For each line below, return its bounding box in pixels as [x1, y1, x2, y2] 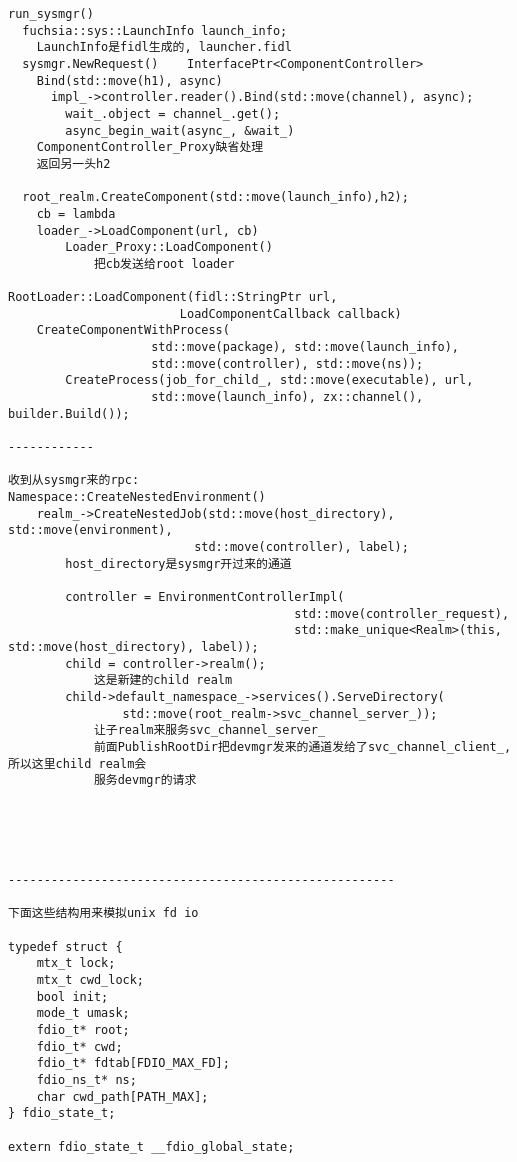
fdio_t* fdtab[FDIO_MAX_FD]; [36, 1056, 230, 1071]
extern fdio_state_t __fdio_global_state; [8, 1139, 295, 1154]
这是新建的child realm [93, 673, 233, 688]
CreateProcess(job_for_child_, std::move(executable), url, [65, 373, 474, 388]
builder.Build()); [8, 406, 130, 421]
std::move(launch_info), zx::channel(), [151, 390, 424, 405]
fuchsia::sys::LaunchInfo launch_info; [22, 23, 288, 38]
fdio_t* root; [36, 1023, 130, 1038]
